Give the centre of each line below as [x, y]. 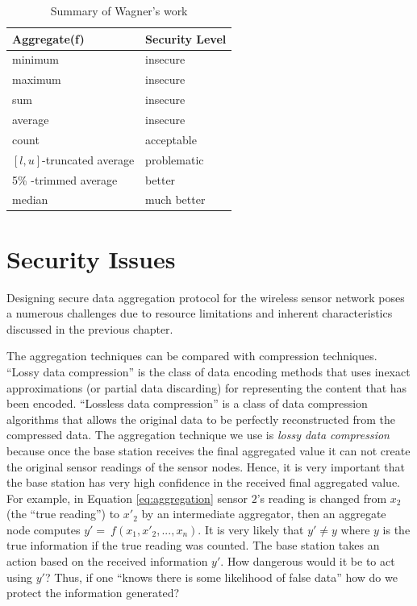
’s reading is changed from [322, 498]
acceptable [171, 139]
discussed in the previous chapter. [90, 328]
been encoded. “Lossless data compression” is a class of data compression [187, 403]
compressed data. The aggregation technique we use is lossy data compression [198, 435]
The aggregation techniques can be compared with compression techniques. [192, 356]
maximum [37, 79]
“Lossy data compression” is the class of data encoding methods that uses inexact [208, 371]
